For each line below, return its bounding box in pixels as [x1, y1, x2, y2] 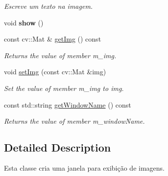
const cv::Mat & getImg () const [4, 34, 101, 44]
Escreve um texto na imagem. [4, 1, 93, 11]
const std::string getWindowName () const [4, 99, 131, 110]
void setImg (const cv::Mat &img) [4, 66, 106, 77]
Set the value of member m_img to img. [4, 83, 124, 93]
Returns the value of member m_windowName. [4, 116, 145, 126]
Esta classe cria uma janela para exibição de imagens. [4, 162, 165, 173]
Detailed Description [4, 140, 111, 155]
